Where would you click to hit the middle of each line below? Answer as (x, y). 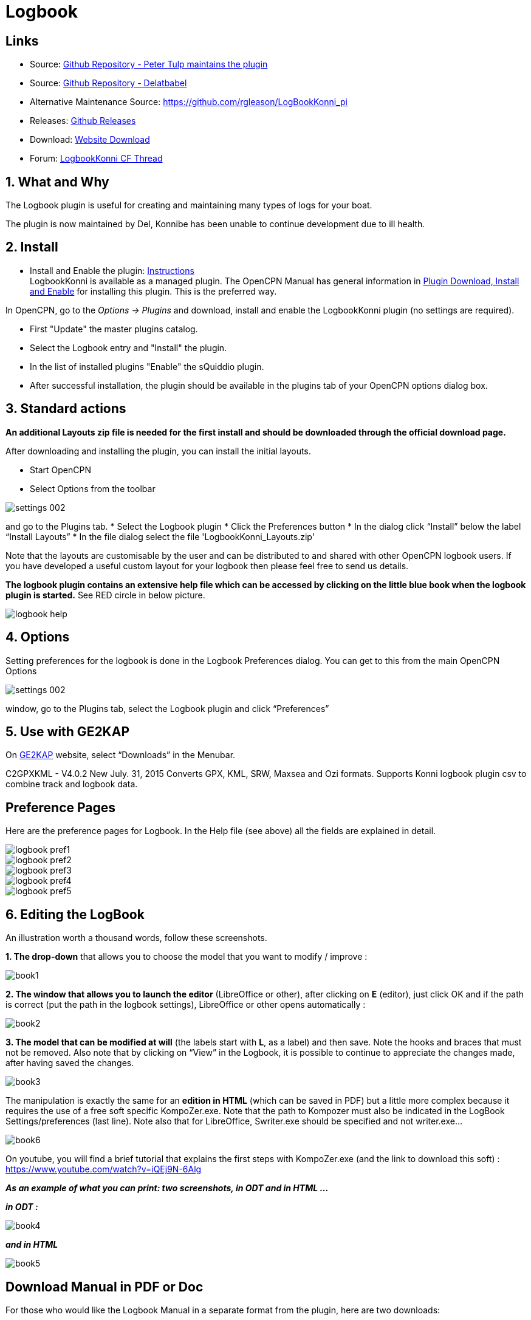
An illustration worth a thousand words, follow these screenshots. (136, 938)
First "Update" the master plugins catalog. (114, 329)
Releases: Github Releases (83, 121)
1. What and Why (57, 182)
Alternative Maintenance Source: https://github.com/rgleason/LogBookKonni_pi (189, 102)
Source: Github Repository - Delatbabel (108, 83)
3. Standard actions (66, 409)
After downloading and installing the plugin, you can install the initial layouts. (158, 451)
